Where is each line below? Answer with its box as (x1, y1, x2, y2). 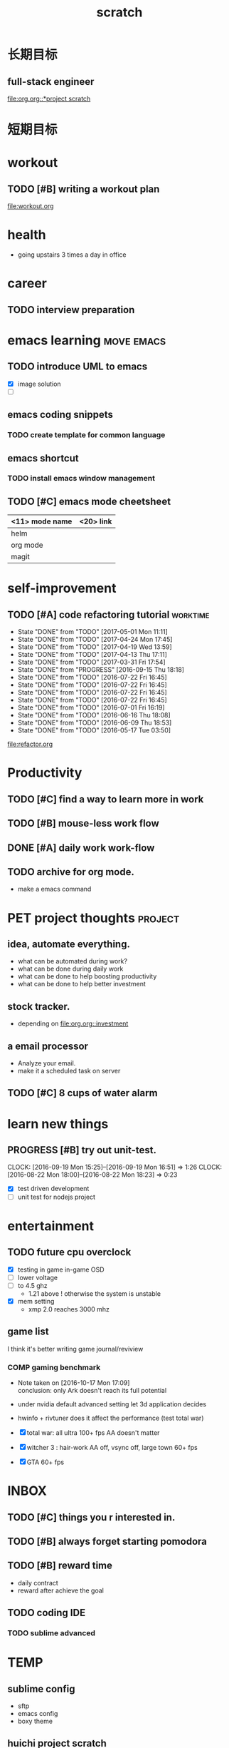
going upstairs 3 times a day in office (17, 250, 127, 259)
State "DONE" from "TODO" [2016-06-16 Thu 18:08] (17, 711, 171, 720)
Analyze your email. (17, 1059, 76, 1068)
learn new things (7, 1115, 109, 1132)
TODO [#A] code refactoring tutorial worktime (7, 608, 210, 620)
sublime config (7, 1682, 75, 1695)
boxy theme (17, 1717, 53, 1726)
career (7, 275, 48, 292)
